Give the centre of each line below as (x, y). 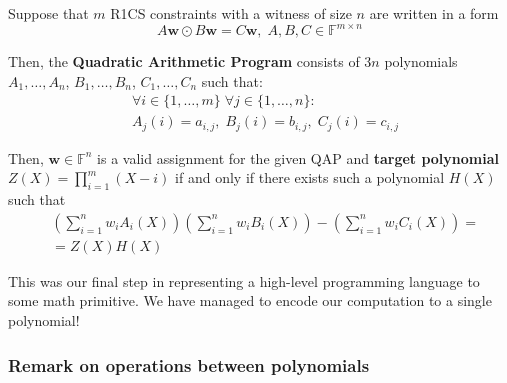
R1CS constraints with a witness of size (231, 13)
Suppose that (48, 13)
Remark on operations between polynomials (189, 364)
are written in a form (434, 13)
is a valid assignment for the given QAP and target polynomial (298, 157)
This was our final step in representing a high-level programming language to (244, 280)
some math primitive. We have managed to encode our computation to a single (250, 300)
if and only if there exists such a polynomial (310, 177)
